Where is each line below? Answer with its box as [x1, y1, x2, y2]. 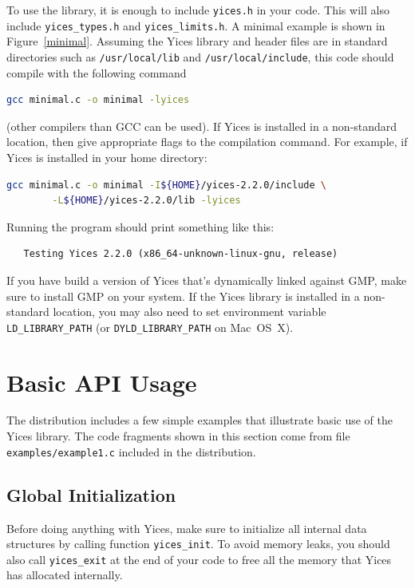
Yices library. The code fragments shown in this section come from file [6, 428, 350, 444]
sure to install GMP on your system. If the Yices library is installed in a [6, 287, 360, 304]
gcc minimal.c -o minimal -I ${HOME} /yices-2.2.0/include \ [6, 179, 326, 191]
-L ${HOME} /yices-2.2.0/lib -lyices [52, 195, 241, 207]
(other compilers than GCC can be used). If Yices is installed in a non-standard [6, 117, 397, 134]
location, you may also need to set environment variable [53, 303, 326, 320]
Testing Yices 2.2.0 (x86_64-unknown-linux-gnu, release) [23, 248, 338, 260]
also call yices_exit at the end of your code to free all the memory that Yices [6, 551, 392, 567]
